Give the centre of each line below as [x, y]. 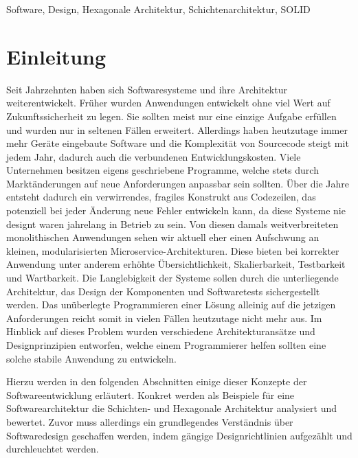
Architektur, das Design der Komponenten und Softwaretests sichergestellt [163, 291]
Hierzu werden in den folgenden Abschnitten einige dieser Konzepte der [157, 381]
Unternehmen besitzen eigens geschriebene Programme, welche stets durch [163, 170]
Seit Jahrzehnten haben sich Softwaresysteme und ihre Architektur [147, 89]
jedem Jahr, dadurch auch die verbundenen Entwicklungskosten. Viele [154, 156]
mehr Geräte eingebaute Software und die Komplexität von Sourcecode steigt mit [178, 143]
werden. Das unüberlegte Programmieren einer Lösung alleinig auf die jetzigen [171, 305]
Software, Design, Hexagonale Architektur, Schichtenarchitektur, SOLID [158, 9]
